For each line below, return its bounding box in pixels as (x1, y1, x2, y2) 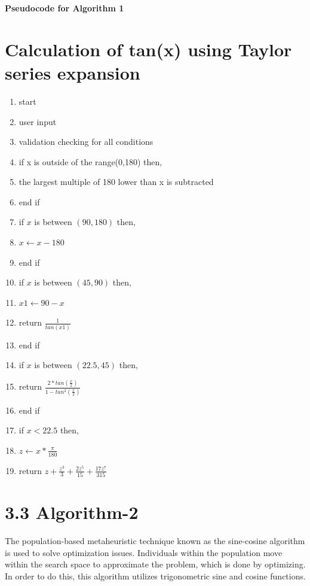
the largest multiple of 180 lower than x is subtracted (19, 175, 214, 188)
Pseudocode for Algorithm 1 (5, 2, 124, 14)
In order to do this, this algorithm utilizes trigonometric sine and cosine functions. (5, 569, 306, 582)
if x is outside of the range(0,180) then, (19, 155, 162, 168)
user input (19, 115, 57, 127)
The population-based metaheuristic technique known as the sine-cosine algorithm (5, 535, 305, 547)
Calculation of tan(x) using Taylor (5, 37, 292, 61)
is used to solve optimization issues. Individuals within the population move (5, 546, 283, 558)
